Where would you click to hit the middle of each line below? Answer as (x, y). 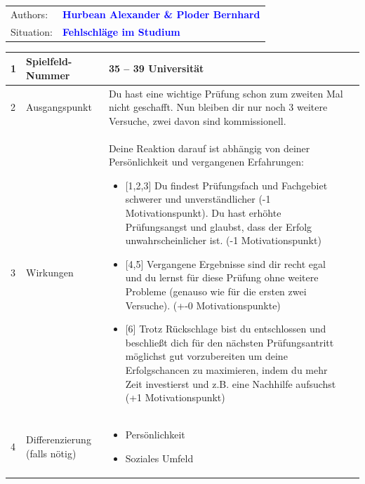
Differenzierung (59, 439)
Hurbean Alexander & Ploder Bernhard (161, 14)
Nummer (48, 75)
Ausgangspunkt (59, 107)
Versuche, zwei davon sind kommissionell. (197, 120)
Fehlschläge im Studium (121, 31)
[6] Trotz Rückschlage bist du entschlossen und (226, 329)
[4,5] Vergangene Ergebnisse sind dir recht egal (225, 263)
